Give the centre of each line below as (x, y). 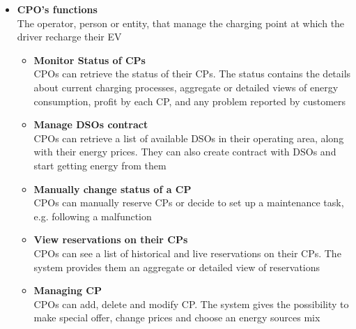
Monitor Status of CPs (90, 60)
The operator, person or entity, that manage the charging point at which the (181, 23)
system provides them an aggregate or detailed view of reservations (177, 267)
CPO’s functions (57, 9)
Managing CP (68, 290)
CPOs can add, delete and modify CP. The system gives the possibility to (191, 304)
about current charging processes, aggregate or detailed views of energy (186, 87)
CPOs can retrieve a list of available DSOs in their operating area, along (189, 138)
